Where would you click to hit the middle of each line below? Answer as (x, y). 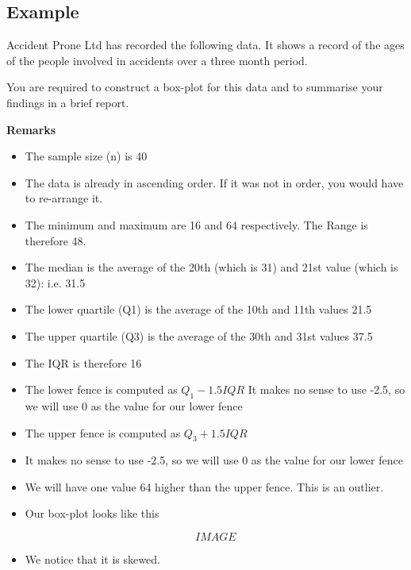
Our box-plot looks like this (92, 513)
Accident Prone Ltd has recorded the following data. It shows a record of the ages (205, 45)
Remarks (31, 129)
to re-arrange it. (64, 198)
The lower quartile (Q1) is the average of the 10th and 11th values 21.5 (198, 309)
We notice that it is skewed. (92, 559)
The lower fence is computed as (101, 389)
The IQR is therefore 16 (83, 362)
